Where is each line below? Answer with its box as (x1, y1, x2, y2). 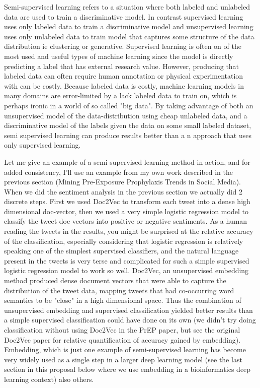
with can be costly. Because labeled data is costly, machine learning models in (4, 80, 244, 91)
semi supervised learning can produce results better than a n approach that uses (4, 130, 251, 140)
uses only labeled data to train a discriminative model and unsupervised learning (4, 21, 253, 32)
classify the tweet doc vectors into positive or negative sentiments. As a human (4, 216, 247, 226)
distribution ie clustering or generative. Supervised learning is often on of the (4, 41, 241, 51)
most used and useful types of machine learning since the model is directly (4, 50, 233, 61)
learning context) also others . (4, 373, 94, 384)
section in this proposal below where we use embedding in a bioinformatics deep (4, 364, 251, 374)
